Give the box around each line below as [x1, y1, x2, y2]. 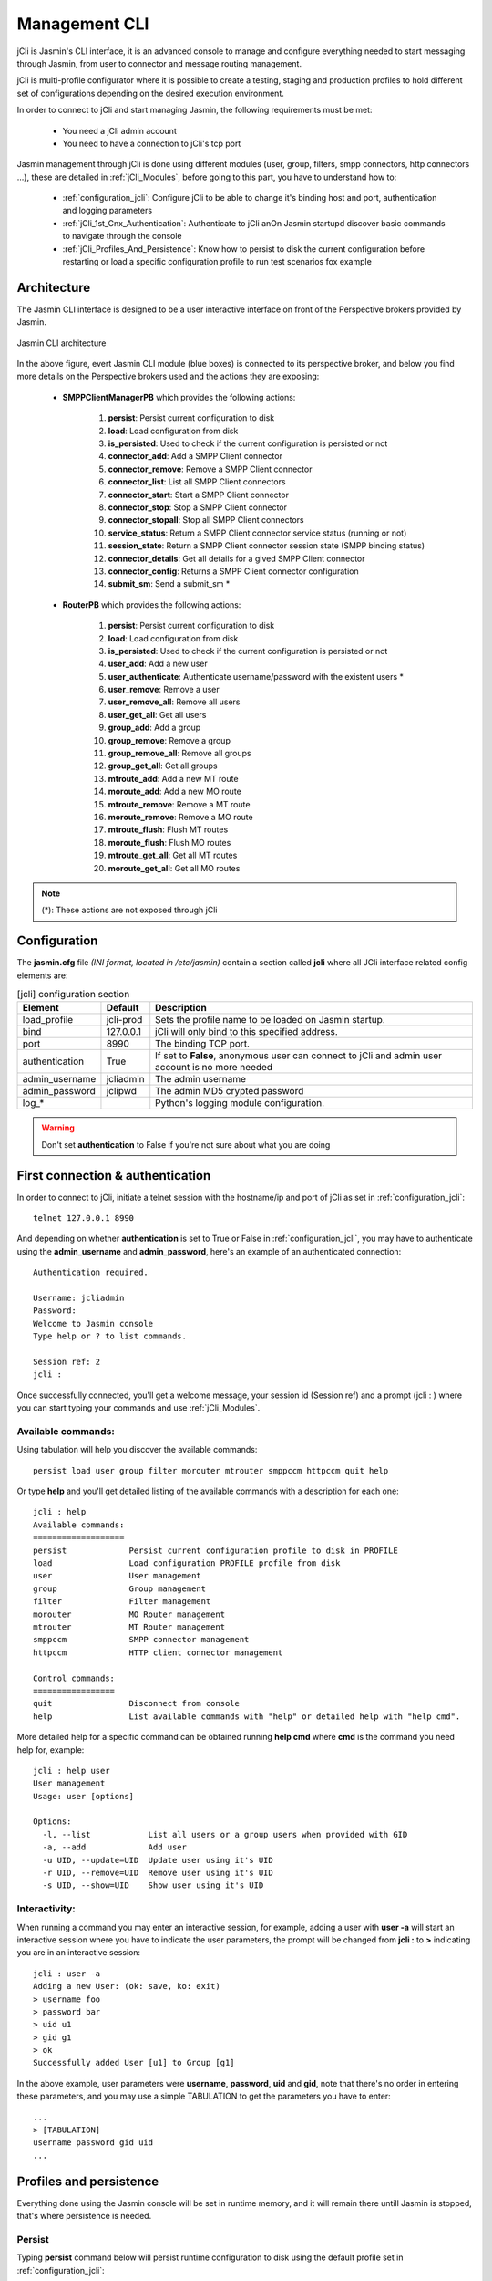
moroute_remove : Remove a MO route [108, 811, 254, 822]
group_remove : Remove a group [108, 734, 231, 745]
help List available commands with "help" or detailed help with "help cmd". [33, 1711, 461, 1722]
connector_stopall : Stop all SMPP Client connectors [108, 515, 304, 526]
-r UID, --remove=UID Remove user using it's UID [42, 1868, 273, 1879]
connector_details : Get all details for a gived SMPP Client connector [108, 553, 365, 564]
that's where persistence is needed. [16, 2211, 152, 2222]
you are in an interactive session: [16, 1947, 141, 1958]
